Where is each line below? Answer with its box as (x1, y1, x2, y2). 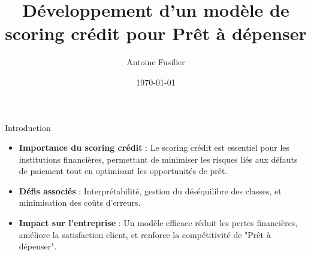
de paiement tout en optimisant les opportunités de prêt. (19, 164, 228, 177)
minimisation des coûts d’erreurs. (19, 196, 141, 209)
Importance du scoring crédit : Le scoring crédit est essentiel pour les (19, 141, 290, 154)
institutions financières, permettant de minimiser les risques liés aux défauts (19, 153, 298, 165)
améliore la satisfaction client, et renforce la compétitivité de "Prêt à (19, 228, 271, 240)
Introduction (5, 121, 51, 133)
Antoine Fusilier (126, 56, 185, 68)
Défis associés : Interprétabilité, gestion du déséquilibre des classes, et (19, 184, 282, 197)
